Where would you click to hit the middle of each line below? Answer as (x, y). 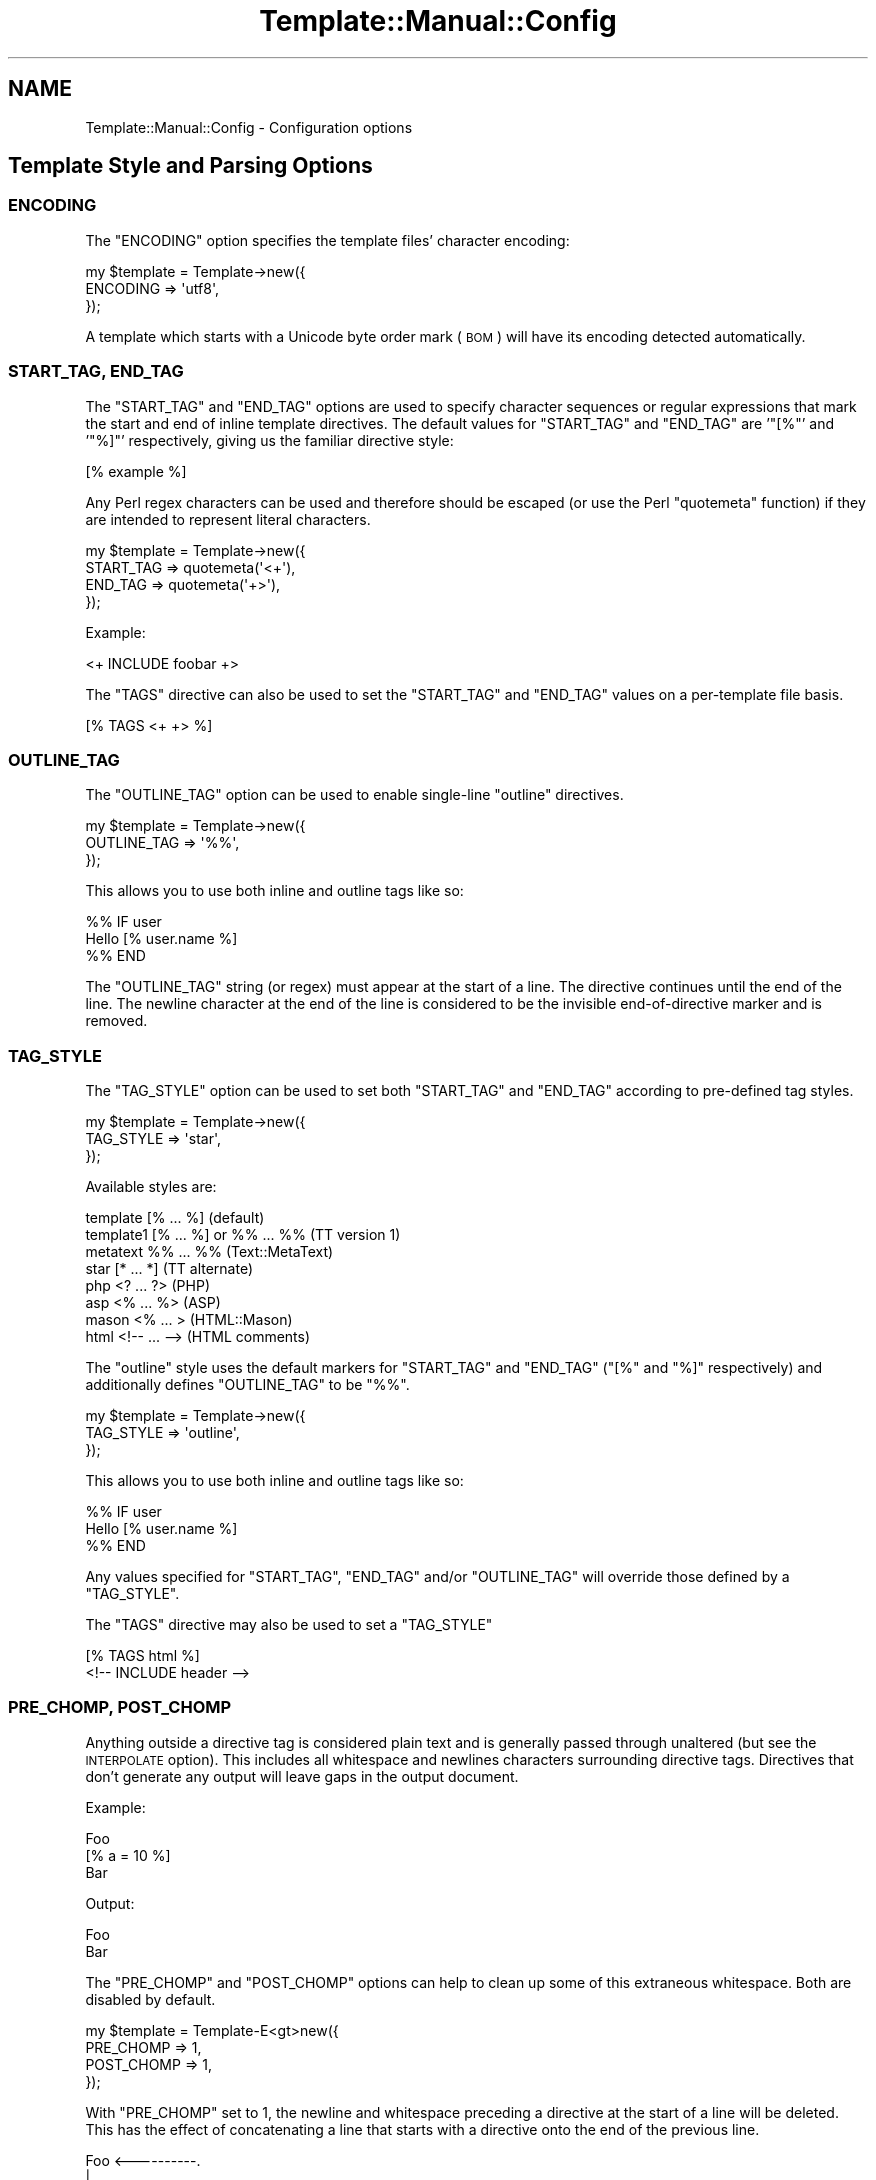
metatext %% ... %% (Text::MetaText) (209, 1252)
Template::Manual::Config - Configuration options (249, 127)
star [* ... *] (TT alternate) (169, 1269)
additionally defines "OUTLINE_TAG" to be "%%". (247, 1385)
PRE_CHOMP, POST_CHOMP (120, 1707)
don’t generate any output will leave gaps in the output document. (302, 1776)
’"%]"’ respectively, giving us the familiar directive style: (269, 440)
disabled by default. (150, 1999)
